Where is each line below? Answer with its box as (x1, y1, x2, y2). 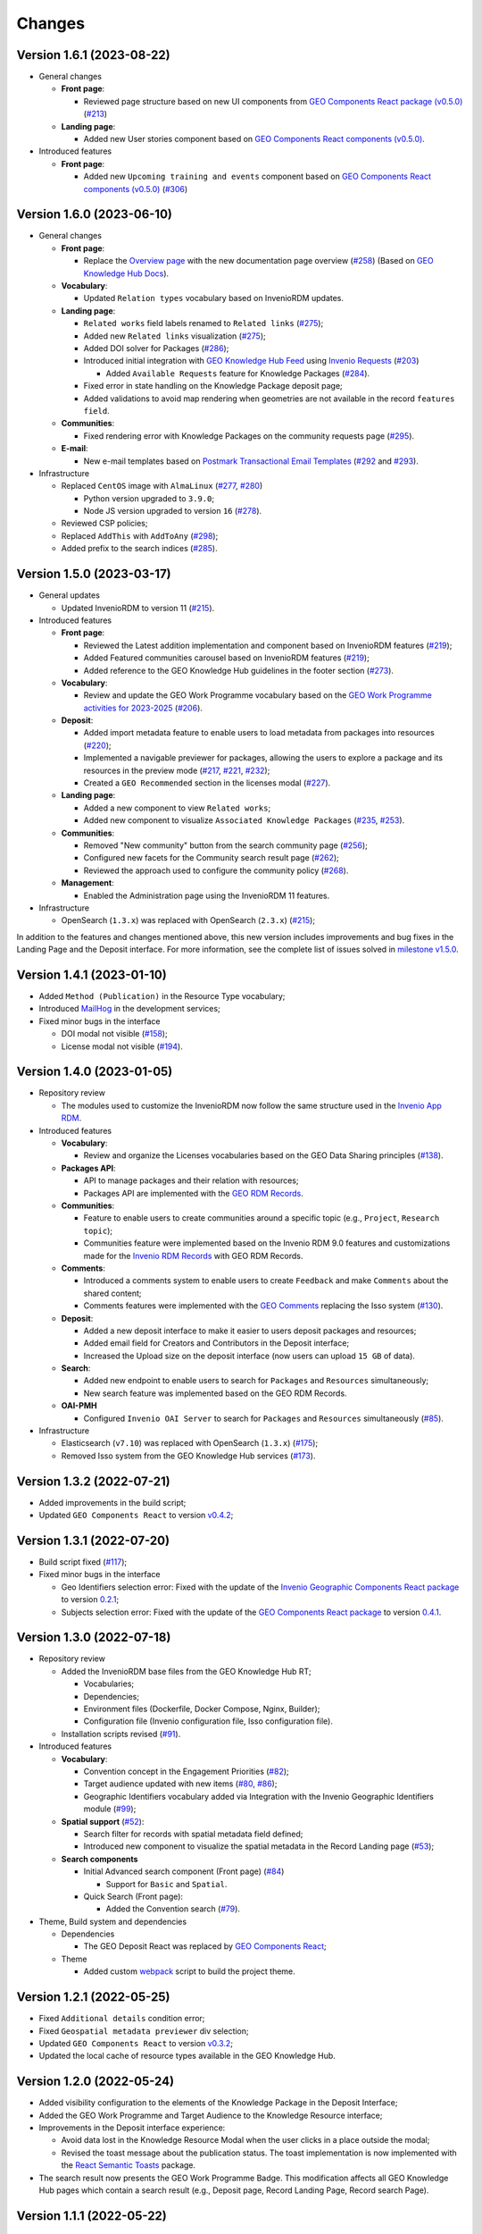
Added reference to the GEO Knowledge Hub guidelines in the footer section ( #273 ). (83, 665, 395, 676)
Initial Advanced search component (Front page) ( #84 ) (83, 1866, 285, 1877)
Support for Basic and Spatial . (105, 1878, 228, 1889)
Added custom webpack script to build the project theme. (83, 1966, 296, 1977)
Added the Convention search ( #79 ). (105, 1903, 241, 1914)
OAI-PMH (61, 1400, 97, 1411)
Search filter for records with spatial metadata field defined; (83, 1828, 303, 1839)
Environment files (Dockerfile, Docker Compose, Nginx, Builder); (83, 1703, 320, 1715)
